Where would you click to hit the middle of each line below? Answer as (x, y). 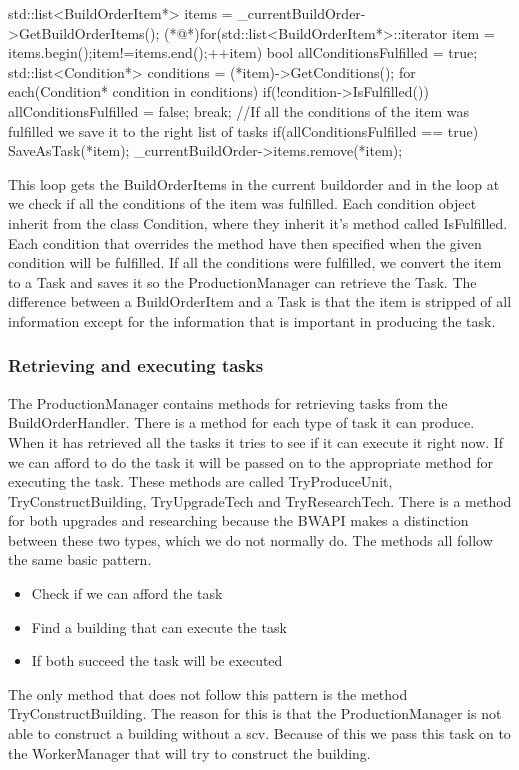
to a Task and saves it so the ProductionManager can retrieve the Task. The (242, 281)
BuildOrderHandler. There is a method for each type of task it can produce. (241, 422)
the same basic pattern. (80, 559)
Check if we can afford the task (127, 593)
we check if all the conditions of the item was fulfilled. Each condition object (242, 203)
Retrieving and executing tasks (136, 365)
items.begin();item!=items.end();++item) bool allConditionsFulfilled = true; (243, 52)
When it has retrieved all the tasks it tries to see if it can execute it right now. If (256, 441)
